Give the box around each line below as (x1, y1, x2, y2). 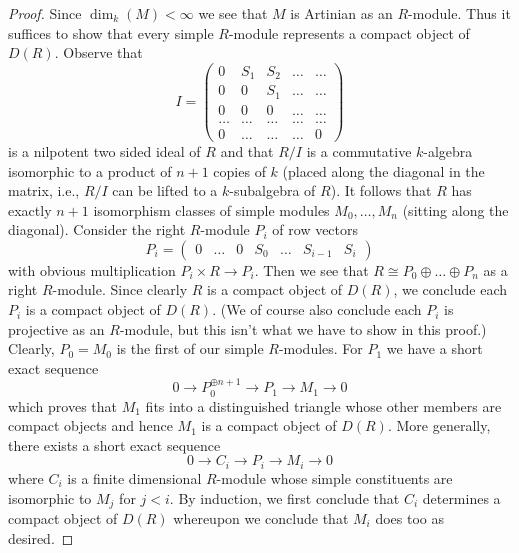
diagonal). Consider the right (8, 219, 186, 240)
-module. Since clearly (52, 279, 188, 300)
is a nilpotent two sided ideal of (8, 140, 201, 161)
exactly (8, 199, 52, 220)
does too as (375, 507, 445, 528)
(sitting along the (402, 199, 509, 220)
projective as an (8, 318, 105, 339)
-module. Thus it (408, 3, 511, 23)
